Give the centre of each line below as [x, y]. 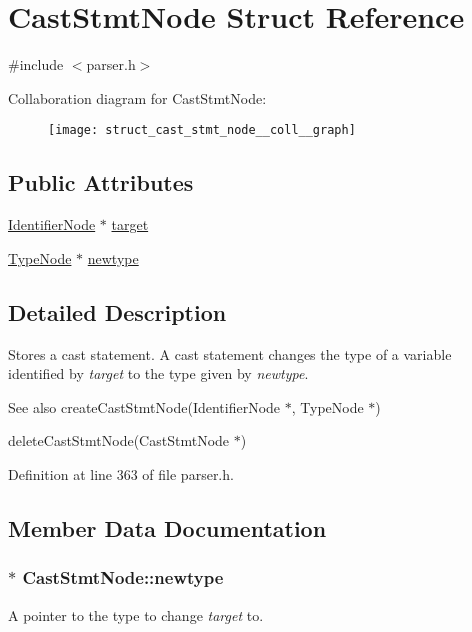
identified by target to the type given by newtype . [158, 373]
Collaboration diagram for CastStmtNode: [137, 97]
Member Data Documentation [167, 527]
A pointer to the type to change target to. [136, 614]
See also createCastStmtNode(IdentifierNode [144, 406]
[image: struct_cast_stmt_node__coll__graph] [202, 130]
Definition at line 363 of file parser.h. [121, 473]
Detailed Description [117, 311]
